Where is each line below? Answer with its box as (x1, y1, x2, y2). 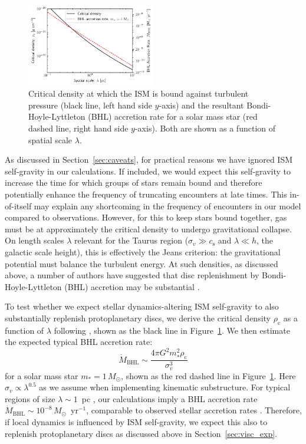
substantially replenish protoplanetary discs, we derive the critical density (5, 311, 271, 324)
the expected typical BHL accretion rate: (5, 336, 153, 348)
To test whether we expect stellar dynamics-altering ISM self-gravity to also (5, 300, 279, 313)
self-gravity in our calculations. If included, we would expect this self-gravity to (5, 165, 291, 177)
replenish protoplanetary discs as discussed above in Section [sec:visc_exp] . (5, 427, 278, 439)
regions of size (5, 392, 55, 404)
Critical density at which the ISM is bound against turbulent (28, 87, 249, 100)
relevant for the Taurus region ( (74, 234, 189, 246)
